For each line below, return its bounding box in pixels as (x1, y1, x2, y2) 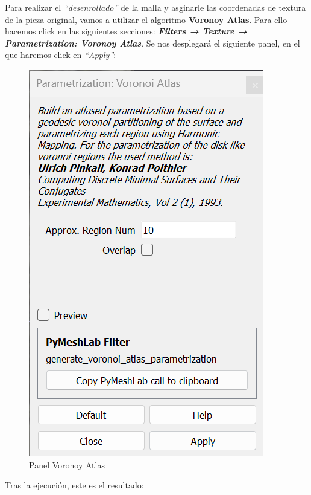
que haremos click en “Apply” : (5, 48, 116, 61)
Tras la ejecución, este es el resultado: (5, 479, 144, 491)
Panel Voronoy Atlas (29, 458, 105, 471)
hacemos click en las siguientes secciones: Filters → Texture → (5, 25, 248, 37)
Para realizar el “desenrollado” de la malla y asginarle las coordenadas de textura (5, 1, 306, 13)
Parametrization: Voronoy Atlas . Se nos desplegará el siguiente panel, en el (5, 36, 300, 49)
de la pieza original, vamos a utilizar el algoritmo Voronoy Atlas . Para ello (5, 13, 287, 25)
